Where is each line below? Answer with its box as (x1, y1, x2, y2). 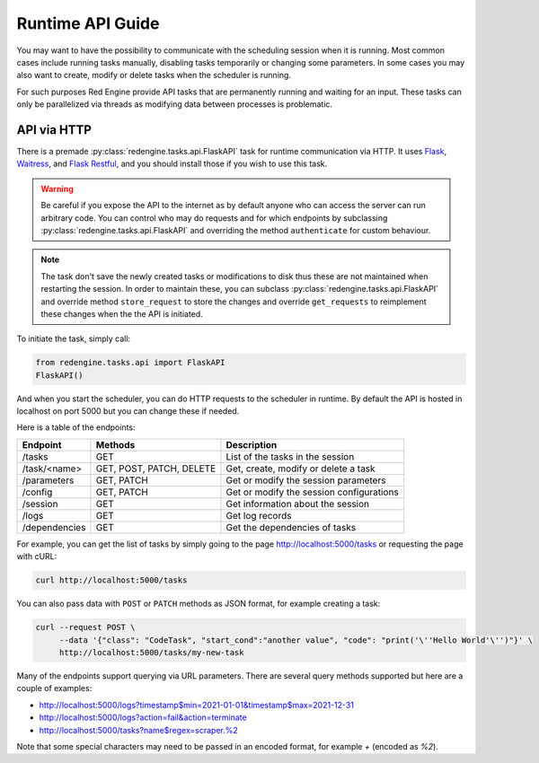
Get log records (225, 509, 292, 522)
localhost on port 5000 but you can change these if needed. (16, 406, 240, 417)
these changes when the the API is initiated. (40, 308, 204, 319)
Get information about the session (225, 497, 370, 510)
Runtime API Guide (16, 13, 160, 33)
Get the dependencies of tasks (225, 521, 357, 533)
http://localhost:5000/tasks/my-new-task (58, 647, 244, 657)
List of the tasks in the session (225, 450, 355, 462)
